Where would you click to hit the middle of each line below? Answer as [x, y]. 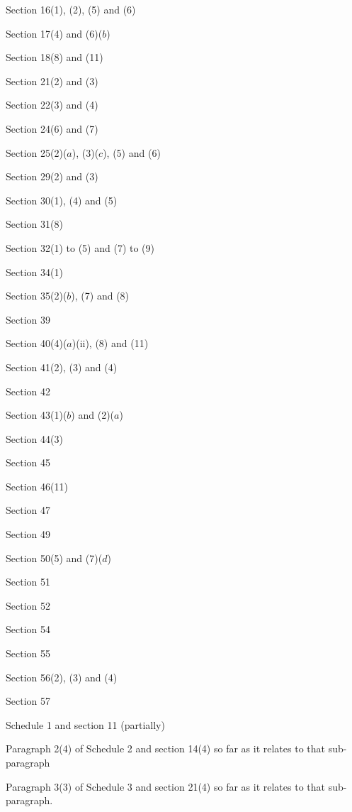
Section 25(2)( [36, 152]
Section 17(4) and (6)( [54, 33]
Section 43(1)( [36, 415]
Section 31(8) [34, 224]
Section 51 [28, 582]
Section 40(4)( [36, 343]
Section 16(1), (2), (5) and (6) [71, 9]
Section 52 [28, 605]
